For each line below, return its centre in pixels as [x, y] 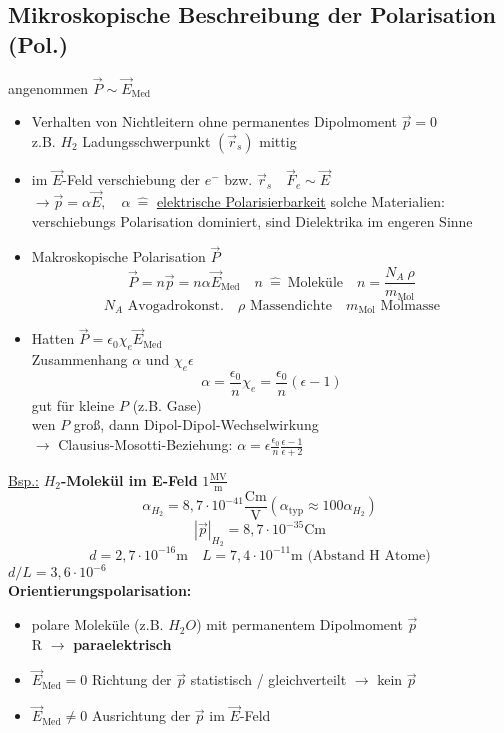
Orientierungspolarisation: [100, 590]
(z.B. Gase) [167, 404]
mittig [278, 141]
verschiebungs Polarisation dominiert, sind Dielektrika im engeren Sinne [252, 220]
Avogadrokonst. [175, 305]
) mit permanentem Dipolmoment [299, 624]
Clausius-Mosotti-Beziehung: [145, 444]
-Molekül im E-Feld [129, 479]
